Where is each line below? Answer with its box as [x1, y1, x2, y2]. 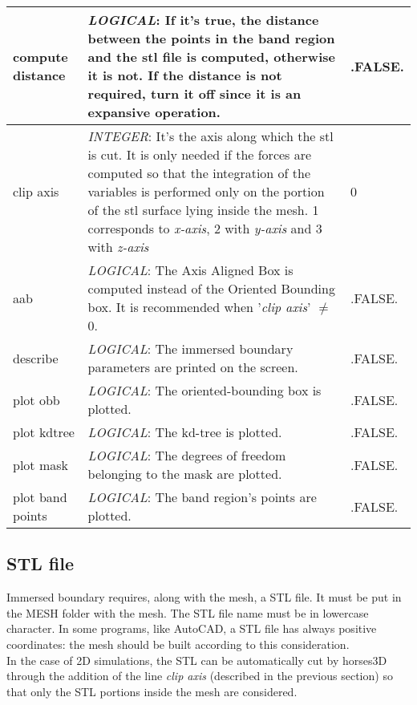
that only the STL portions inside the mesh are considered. [6, 683, 298, 699]
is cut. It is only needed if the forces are [87, 145, 312, 164]
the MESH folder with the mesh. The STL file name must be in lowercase [6, 604, 369, 621]
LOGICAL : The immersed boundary [87, 339, 294, 358]
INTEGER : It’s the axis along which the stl [87, 127, 334, 145]
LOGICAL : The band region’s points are [87, 488, 317, 506]
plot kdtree [13, 423, 75, 441]
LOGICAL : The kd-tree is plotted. [87, 423, 282, 441]
